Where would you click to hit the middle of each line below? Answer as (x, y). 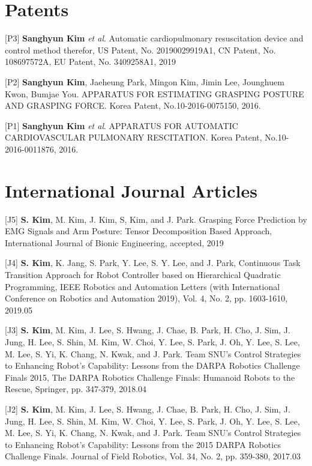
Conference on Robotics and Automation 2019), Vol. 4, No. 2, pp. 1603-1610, (146, 298)
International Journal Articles (131, 190)
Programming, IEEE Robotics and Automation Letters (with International (142, 286)
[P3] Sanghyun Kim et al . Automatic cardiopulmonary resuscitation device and (154, 38)
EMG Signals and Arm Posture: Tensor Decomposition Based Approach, (139, 231)
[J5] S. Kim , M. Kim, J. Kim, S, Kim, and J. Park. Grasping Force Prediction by (156, 219)
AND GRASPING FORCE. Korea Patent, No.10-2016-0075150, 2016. (133, 105)
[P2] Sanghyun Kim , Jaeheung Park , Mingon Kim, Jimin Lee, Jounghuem (145, 81)
